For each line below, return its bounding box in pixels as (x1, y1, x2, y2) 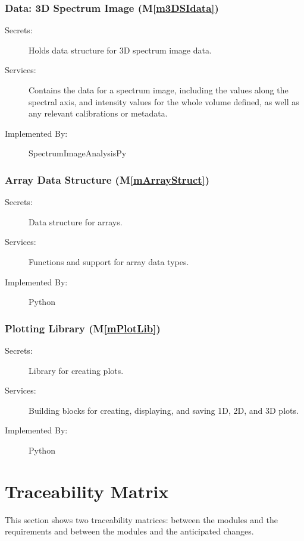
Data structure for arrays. (29, 215, 123, 228)
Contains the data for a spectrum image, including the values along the (29, 84, 289, 96)
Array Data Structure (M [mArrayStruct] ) (5, 172, 210, 187)
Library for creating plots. (29, 364, 124, 376)
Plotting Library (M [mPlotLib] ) (5, 320, 161, 335)
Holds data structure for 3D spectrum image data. (29, 43, 212, 56)
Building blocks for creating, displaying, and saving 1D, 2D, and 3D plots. (29, 404, 299, 416)
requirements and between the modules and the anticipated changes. (5, 525, 254, 537)
